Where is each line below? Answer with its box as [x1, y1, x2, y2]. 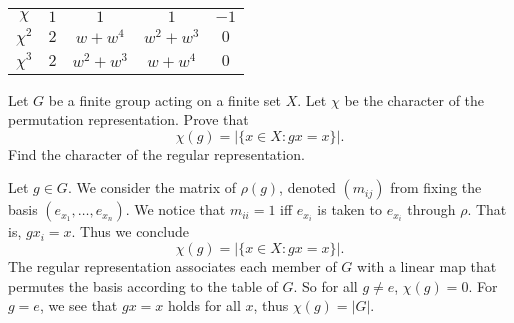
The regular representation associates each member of [8, 255, 337, 276]
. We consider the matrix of [67, 177, 237, 198]
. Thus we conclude [71, 221, 190, 242]
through [407, 199, 456, 220]
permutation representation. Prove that [8, 109, 249, 130]
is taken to [317, 199, 382, 220]
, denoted [279, 177, 336, 198]
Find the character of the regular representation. [8, 143, 305, 164]
